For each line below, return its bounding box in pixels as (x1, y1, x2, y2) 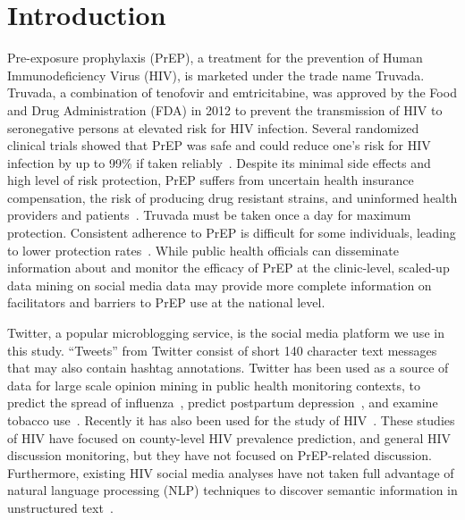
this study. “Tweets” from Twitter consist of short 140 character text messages (7, 340, 437, 359)
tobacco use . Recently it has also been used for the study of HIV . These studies (7, 411, 455, 429)
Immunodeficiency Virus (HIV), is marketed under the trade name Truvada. (7, 65, 425, 84)
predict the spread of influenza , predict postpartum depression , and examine (7, 393, 438, 412)
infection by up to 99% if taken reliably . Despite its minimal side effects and (7, 153, 431, 172)
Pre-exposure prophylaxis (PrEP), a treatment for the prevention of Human (7, 48, 423, 67)
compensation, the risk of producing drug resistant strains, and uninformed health (7, 188, 458, 206)
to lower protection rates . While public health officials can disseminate (7, 240, 399, 259)
